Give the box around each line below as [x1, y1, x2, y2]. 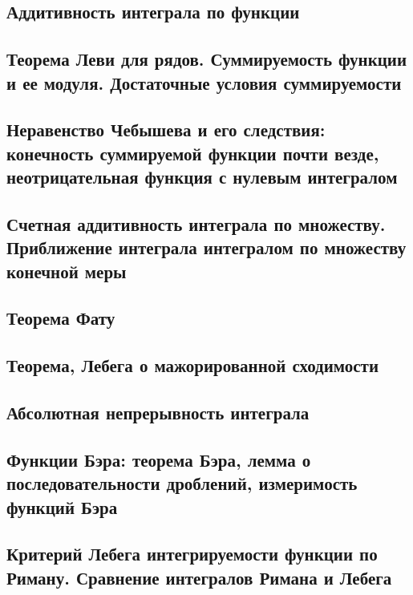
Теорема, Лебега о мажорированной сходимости [6, 353, 379, 378]
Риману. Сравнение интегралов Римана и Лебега [6, 565, 392, 589]
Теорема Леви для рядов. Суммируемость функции [6, 47, 407, 71]
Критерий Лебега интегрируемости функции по [6, 541, 378, 566]
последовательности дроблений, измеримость [6, 471, 358, 496]
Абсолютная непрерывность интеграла [6, 400, 310, 425]
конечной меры [6, 258, 127, 283]
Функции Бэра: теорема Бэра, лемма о [6, 447, 311, 472]
